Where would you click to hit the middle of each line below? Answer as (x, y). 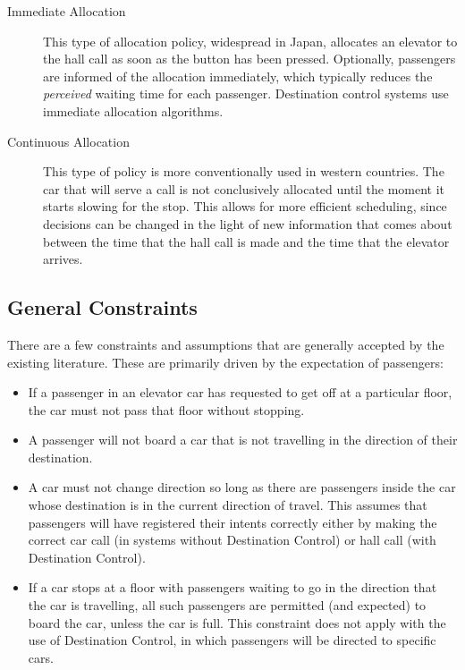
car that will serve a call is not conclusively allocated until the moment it (244, 188)
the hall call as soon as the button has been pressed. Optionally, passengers (249, 59)
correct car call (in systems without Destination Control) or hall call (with (232, 540)
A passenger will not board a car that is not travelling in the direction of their (243, 440)
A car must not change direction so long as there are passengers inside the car (242, 487)
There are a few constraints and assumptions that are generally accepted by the (226, 344)
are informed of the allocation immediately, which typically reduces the (238, 76)
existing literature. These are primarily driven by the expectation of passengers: (225, 362)
